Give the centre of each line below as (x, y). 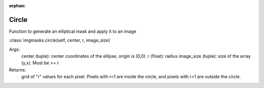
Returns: (18, 70)
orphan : (17, 6)
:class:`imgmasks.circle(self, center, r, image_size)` (60, 40)
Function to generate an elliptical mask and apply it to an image (73, 31)
